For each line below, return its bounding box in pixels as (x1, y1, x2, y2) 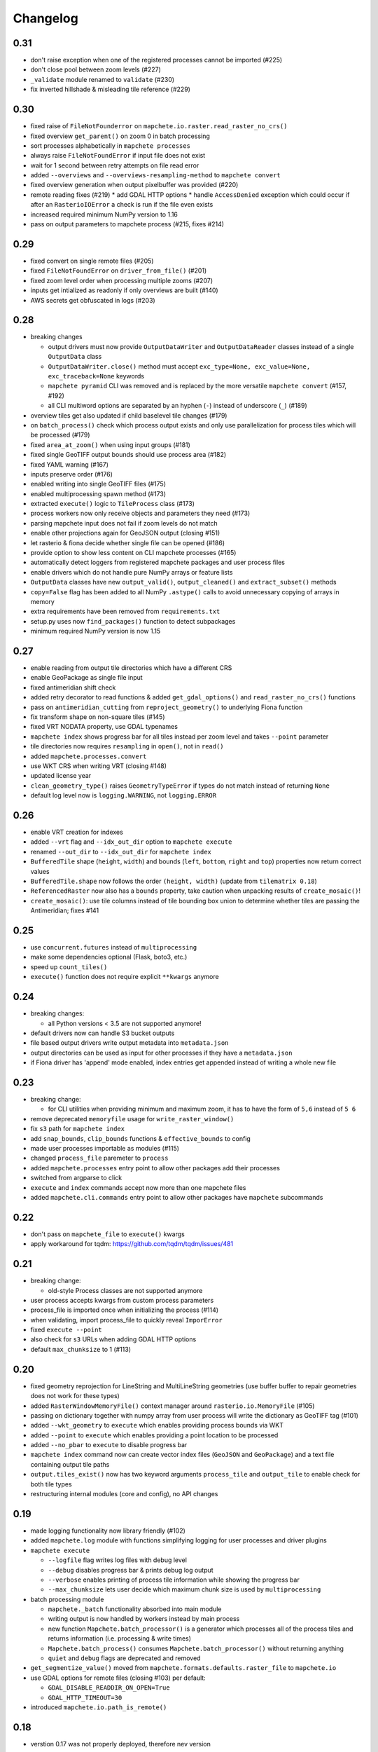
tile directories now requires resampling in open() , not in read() (30, 742, 224, 751)
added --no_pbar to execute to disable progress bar (30, 1441, 188, 1449)
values (30, 867, 50, 875)
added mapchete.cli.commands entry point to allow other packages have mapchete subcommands (30, 1193, 323, 1201)
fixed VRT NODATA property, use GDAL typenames (30, 723, 178, 731)
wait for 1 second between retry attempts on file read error (30, 161, 199, 170)
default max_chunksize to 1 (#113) (30, 1345, 131, 1353)
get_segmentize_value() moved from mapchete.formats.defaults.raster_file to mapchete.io (30, 1664, 337, 1672)
